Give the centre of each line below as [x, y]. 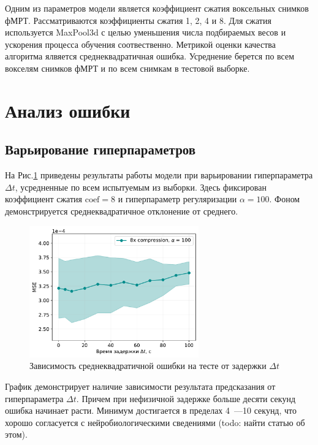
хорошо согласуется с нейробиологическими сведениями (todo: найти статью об [155, 422]
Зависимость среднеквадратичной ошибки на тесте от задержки [148, 366]
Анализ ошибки [68, 110]
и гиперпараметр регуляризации [177, 199]
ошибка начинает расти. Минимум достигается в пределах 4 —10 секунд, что [151, 410]
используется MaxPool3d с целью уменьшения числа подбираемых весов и [146, 32]
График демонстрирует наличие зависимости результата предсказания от [140, 386]
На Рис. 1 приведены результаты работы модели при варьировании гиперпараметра [159, 175]
